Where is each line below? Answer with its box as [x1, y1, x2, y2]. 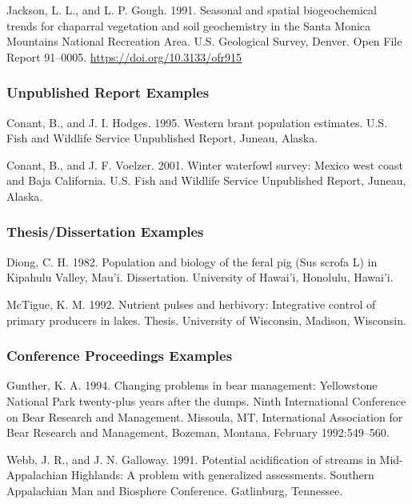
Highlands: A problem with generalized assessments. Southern [70, 466, 374, 483]
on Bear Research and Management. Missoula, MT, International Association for [6, 408, 403, 425]
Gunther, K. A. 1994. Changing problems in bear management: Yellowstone [6, 377, 378, 394]
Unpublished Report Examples [6, 82, 210, 102]
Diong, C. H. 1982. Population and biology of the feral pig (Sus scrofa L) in [6, 253, 378, 270]
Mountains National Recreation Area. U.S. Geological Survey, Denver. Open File [6, 33, 402, 50]
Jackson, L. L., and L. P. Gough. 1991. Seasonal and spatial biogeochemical [6, 2, 377, 18]
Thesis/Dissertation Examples [6, 222, 204, 242]
